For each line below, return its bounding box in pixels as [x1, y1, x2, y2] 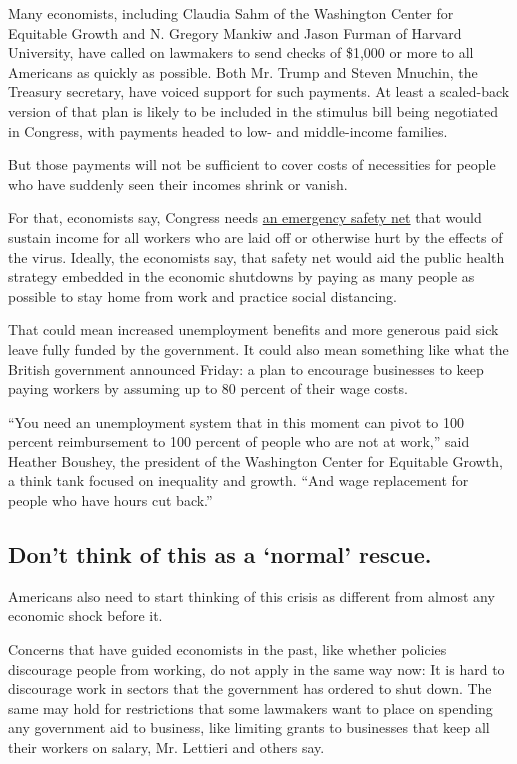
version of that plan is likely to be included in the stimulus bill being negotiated [8, 100, 498, 121]
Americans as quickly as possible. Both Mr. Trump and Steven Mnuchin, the [8, 61, 478, 82]
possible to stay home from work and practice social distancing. [8, 285, 397, 306]
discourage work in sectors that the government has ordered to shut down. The [8, 678, 492, 699]
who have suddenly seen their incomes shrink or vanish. [8, 173, 348, 194]
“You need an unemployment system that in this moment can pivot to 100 [8, 411, 464, 432]
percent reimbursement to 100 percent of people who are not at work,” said [8, 431, 470, 452]
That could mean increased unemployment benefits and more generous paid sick [8, 319, 499, 340]
